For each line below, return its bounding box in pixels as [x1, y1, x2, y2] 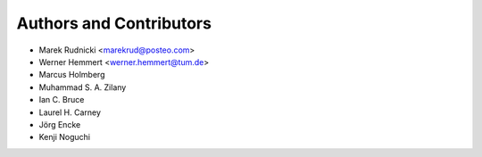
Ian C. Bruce [38, 95, 85, 105]
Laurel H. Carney [38, 107, 102, 118]
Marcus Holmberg [38, 70, 105, 80]
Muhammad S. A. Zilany [38, 81, 127, 93]
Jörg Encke [38, 119, 81, 129]
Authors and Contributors [16, 13, 212, 33]
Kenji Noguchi [38, 132, 91, 143]
